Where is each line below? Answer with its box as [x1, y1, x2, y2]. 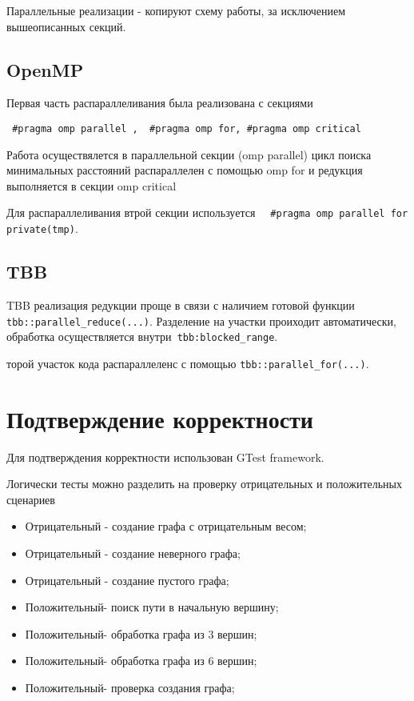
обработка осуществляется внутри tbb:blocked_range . [6, 328, 278, 345]
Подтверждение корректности [6, 402, 313, 435]
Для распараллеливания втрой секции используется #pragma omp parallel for [6, 204, 408, 221]
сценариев [6, 491, 55, 507]
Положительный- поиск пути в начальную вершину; [25, 599, 279, 615]
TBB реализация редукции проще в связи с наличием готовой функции [6, 296, 355, 313]
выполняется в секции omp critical [6, 177, 177, 194]
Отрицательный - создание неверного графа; [25, 545, 241, 561]
